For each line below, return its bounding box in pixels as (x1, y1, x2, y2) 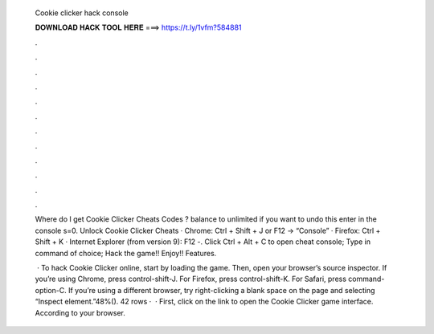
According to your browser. (35, 308, 126, 317)
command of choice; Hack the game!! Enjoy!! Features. (35, 248, 217, 258)
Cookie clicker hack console (35, 8, 129, 18)
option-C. (35, 285, 68, 295)
